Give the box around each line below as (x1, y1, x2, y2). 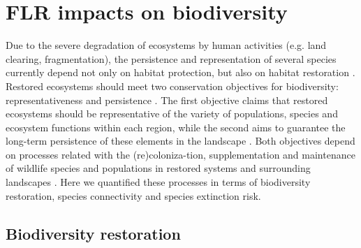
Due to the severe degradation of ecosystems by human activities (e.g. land (6, 38, 327, 52)
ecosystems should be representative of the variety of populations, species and (6, 106, 338, 121)
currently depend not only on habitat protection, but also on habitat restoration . (6, 65, 355, 80)
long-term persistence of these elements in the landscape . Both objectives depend (6, 133, 355, 148)
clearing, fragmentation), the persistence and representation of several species (6, 51, 337, 66)
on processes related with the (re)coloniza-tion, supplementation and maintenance (6, 147, 355, 161)
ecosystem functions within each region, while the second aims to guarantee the (6, 119, 346, 134)
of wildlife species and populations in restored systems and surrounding (6, 161, 311, 175)
